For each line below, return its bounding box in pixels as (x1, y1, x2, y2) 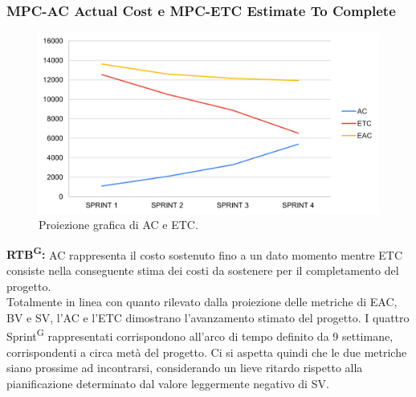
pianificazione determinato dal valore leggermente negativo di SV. (6, 374, 329, 391)
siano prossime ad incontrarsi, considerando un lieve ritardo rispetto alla (6, 359, 363, 376)
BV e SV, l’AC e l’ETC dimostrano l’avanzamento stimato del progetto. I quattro (6, 309, 410, 325)
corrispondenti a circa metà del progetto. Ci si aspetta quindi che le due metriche (6, 343, 407, 360)
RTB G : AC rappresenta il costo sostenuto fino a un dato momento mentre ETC (6, 244, 403, 263)
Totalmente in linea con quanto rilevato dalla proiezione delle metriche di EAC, (6, 293, 398, 310)
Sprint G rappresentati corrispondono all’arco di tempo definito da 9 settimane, (6, 325, 394, 345)
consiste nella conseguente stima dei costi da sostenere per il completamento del (6, 262, 399, 279)
